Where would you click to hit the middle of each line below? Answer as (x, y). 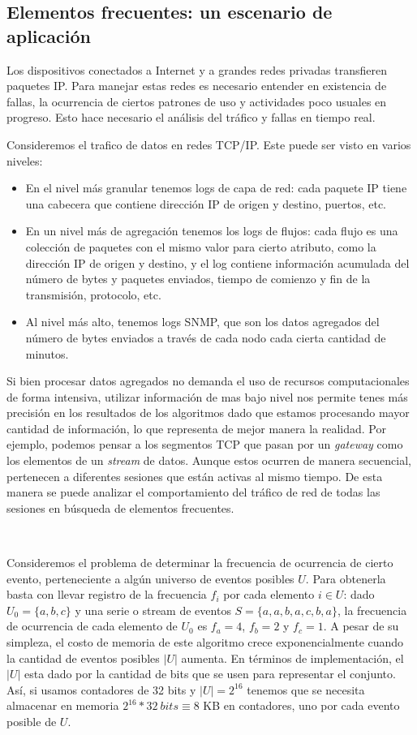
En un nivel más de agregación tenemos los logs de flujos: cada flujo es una (212, 231)
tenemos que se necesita (306, 689)
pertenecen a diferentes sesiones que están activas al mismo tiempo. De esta (195, 476)
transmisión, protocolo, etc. (93, 294)
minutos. (47, 353)
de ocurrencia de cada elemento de (92, 626)
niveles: (25, 160)
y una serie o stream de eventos (153, 610)
